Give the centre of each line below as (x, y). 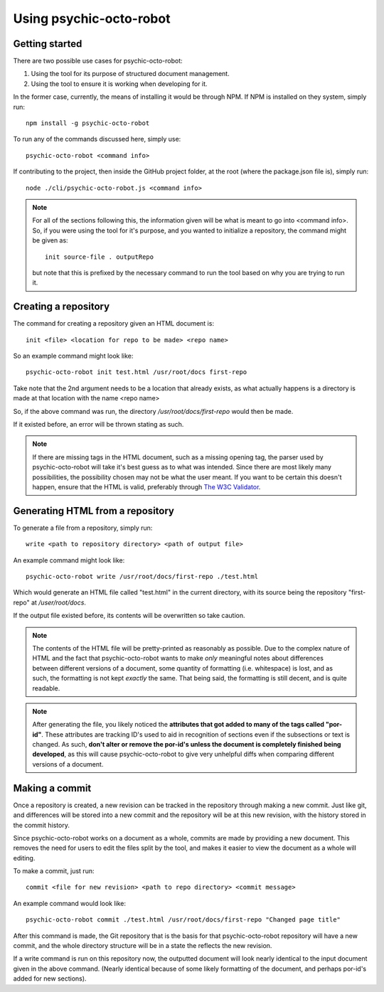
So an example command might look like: (73, 356)
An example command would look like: (70, 903)
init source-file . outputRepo (100, 257)
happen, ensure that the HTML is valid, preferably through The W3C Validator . (146, 486)
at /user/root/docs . (59, 602)
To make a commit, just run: (54, 871)
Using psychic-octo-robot (92, 18)
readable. (46, 688)
